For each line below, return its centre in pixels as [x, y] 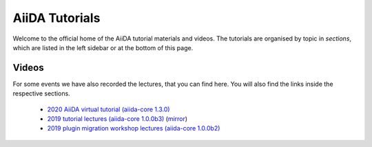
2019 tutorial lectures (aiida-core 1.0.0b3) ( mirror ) [117, 119]
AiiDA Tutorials [56, 18]
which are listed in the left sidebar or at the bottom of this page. [103, 47]
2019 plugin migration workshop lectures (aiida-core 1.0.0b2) [134, 128]
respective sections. [41, 93]
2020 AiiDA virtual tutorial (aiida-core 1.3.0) [108, 109]
